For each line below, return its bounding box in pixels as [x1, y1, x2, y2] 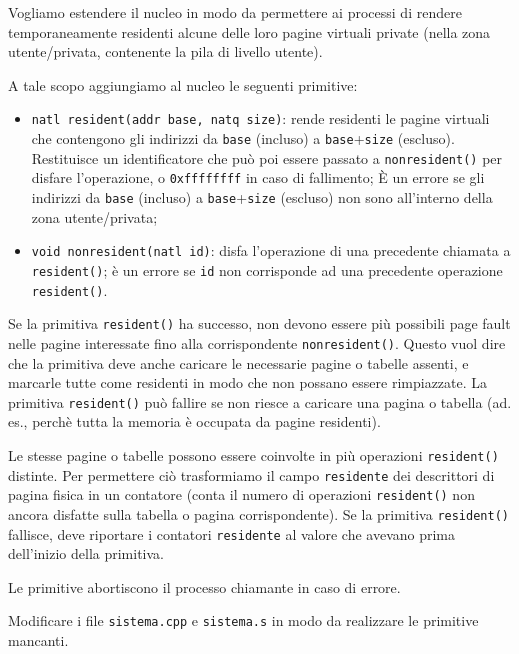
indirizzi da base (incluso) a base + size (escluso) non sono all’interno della [31, 187, 493, 207]
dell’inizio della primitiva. [8, 543, 165, 564]
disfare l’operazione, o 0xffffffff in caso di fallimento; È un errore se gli [31, 167, 485, 188]
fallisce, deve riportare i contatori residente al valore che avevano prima [8, 523, 456, 544]
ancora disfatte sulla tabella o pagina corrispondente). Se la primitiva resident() [8, 503, 509, 524]
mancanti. [8, 630, 69, 651]
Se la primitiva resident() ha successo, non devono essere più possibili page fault [8, 313, 511, 334]
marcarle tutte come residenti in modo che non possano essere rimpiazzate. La [8, 372, 488, 393]
